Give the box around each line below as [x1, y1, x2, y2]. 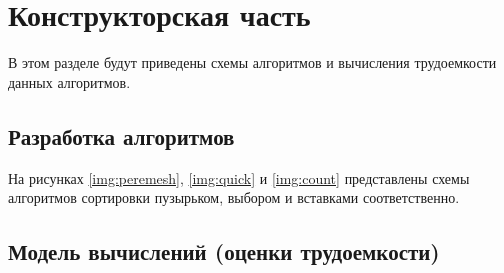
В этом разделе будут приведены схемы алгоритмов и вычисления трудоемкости [8, 52, 497, 73]
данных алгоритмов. [8, 71, 131, 92]
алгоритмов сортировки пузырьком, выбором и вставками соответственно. [8, 187, 460, 208]
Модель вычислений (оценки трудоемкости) [8, 236, 440, 267]
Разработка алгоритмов [8, 120, 235, 151]
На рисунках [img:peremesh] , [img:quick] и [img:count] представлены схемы [8, 167, 470, 188]
